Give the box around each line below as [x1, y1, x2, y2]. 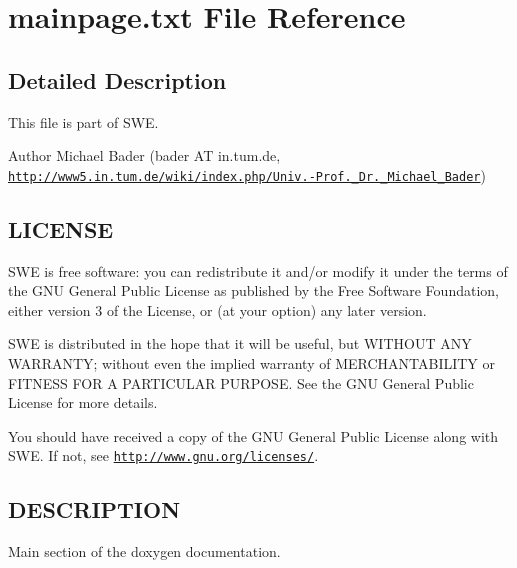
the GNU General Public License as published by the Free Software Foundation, [8, 280, 499, 301]
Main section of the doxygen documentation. [8, 541, 281, 562]
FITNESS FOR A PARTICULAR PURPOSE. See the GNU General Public [8, 372, 474, 393]
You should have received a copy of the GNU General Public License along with [8, 425, 499, 446]
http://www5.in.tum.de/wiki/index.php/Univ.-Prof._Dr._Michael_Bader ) [8, 164, 486, 185]
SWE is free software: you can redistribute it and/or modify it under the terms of [8, 260, 508, 281]
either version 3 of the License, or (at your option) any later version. [8, 299, 427, 320]
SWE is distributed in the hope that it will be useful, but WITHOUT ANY [8, 333, 472, 354]
